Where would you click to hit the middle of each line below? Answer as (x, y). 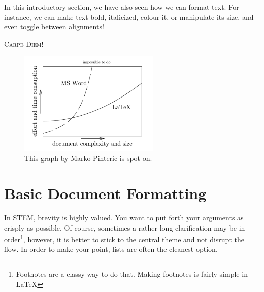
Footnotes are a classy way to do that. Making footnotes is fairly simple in (132, 273)
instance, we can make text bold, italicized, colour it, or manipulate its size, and (129, 17)
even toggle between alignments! (54, 27)
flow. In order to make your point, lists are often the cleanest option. (111, 249)
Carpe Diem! (24, 43)
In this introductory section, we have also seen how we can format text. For (122, 7)
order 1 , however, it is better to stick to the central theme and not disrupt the (124, 238)
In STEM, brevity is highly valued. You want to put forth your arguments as (124, 217)
